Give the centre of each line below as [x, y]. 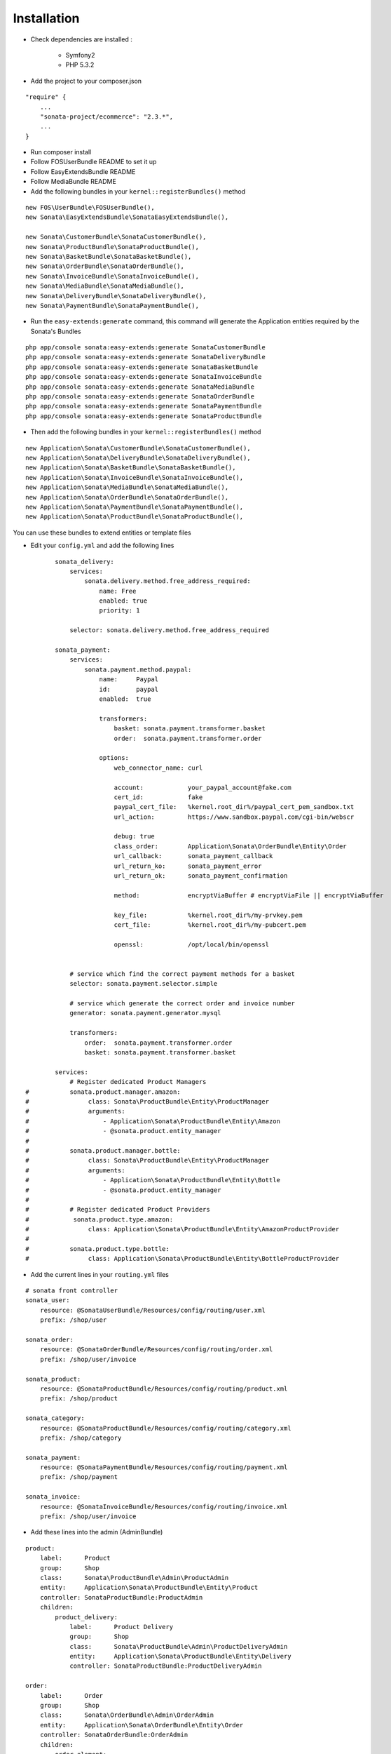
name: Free [118, 591]
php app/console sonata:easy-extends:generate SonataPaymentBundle [144, 406]
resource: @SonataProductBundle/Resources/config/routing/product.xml [164, 1388]
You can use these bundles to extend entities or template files [102, 533]
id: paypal [129, 689]
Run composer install [61, 152]
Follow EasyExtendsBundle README [83, 171]
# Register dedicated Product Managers [138, 1082]
